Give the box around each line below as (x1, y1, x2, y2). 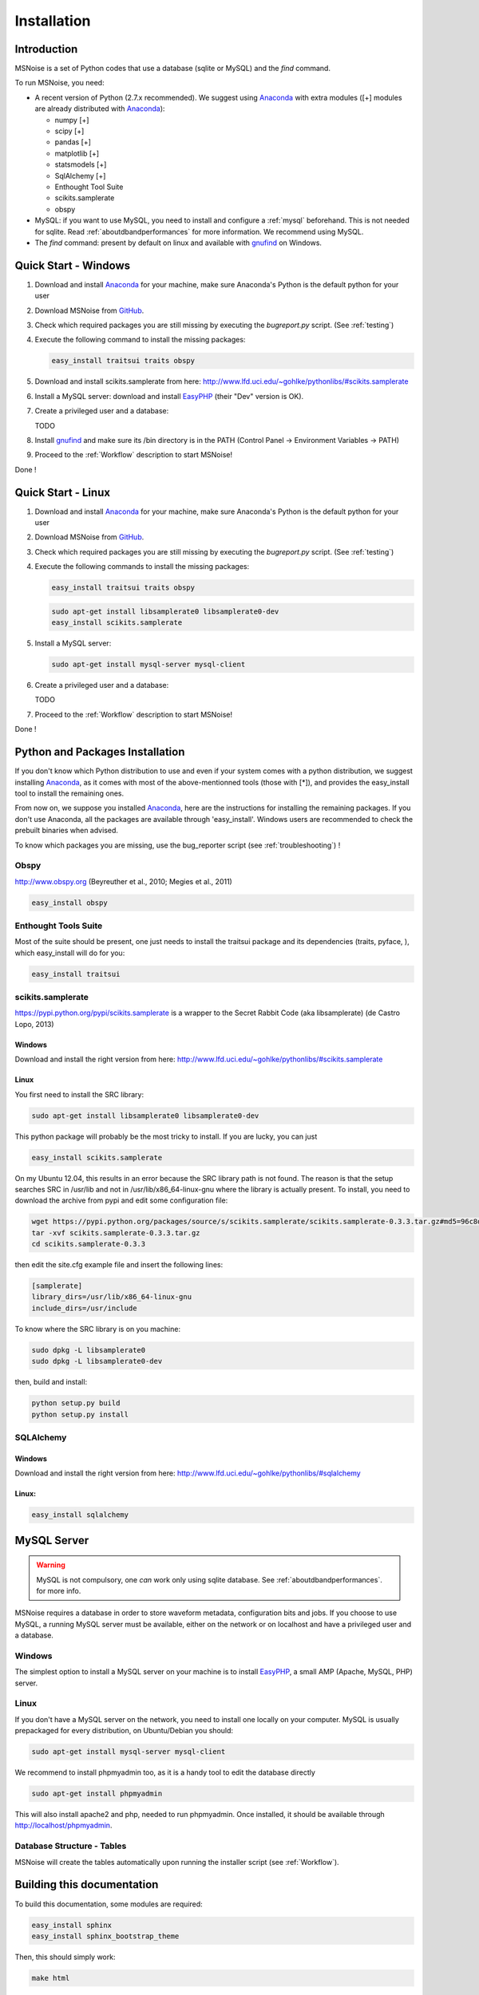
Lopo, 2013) (14, 1019, 55, 1029)
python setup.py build (31, 1399, 121, 1408)
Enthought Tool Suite (54, 182, 124, 192)
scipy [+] (54, 126, 85, 136)
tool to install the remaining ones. (14, 788, 124, 798)
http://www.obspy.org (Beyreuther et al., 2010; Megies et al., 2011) (14, 876, 233, 886)
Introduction (14, 42, 78, 56)
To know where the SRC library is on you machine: (14, 1324, 181, 1333)
